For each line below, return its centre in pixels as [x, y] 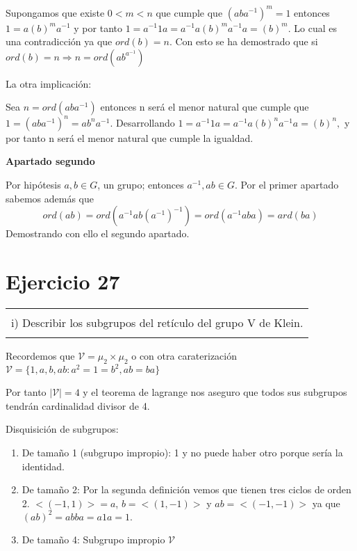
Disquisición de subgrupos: [62, 429]
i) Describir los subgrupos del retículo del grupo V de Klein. [157, 322]
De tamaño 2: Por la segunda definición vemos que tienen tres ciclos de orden [186, 489]
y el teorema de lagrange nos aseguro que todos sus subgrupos [215, 392]
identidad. [43, 466]
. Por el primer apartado [287, 184]
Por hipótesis [33, 184]
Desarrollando [145, 122]
